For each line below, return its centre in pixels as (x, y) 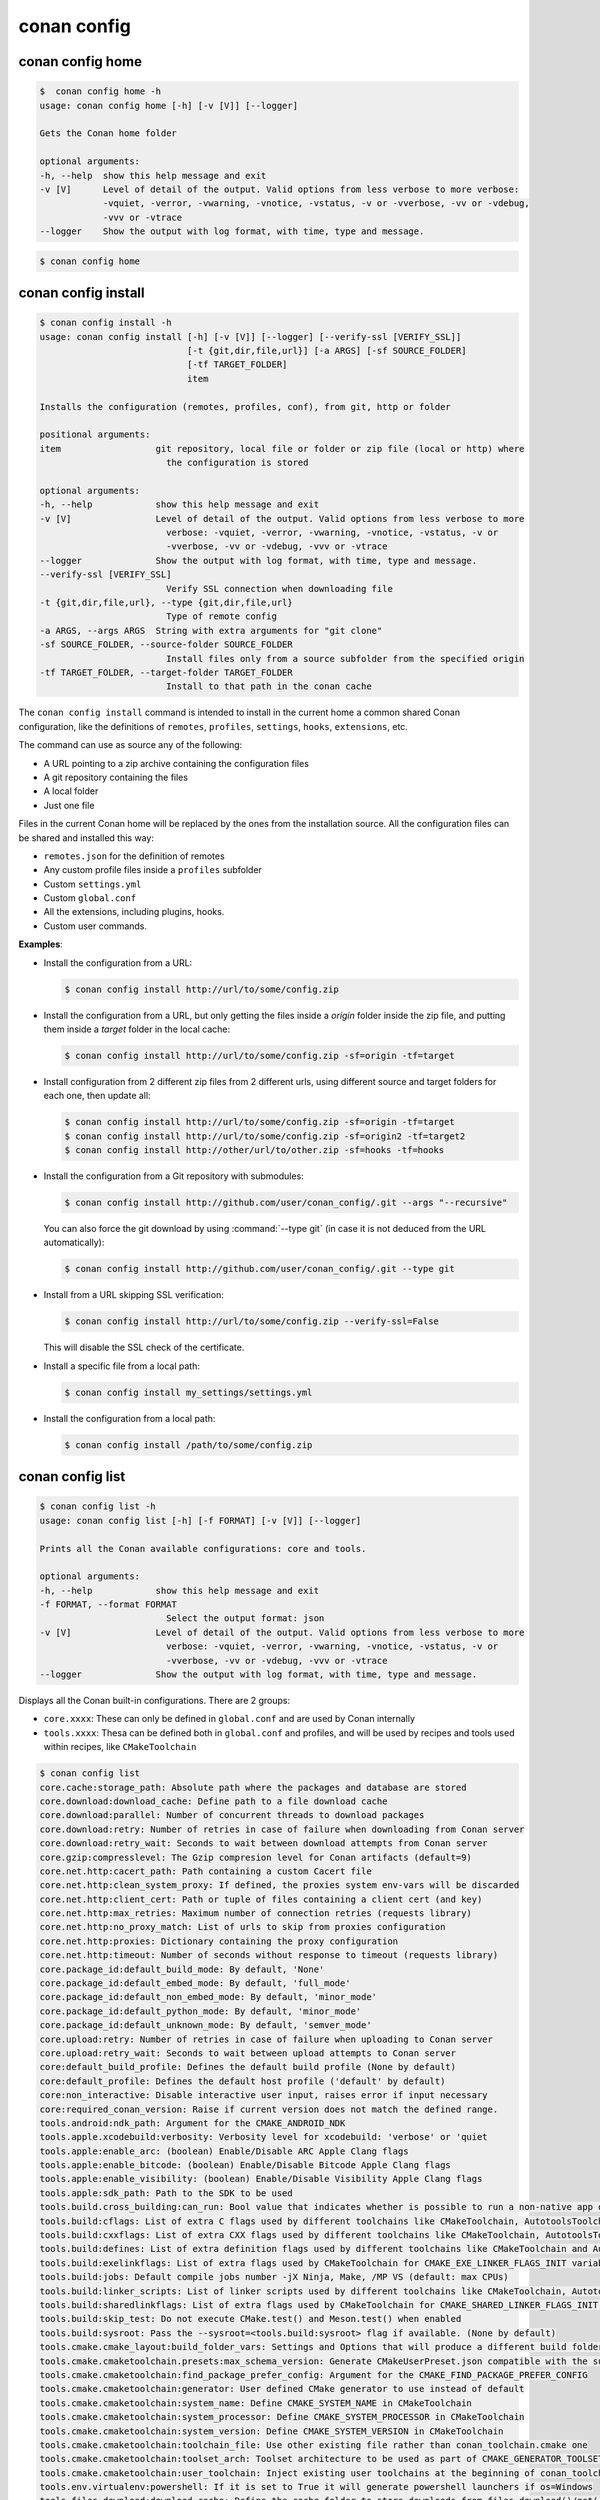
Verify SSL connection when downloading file (279, 588)
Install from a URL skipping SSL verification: (133, 1295)
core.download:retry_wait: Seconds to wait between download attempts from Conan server (264, 1843)
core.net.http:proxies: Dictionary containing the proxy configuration (219, 1941)
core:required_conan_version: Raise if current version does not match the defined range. (269, 2109)
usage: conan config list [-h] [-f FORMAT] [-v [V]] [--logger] (200, 1520)
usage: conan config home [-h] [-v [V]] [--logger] (169, 105)
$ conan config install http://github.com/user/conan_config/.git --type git (259, 1269)
